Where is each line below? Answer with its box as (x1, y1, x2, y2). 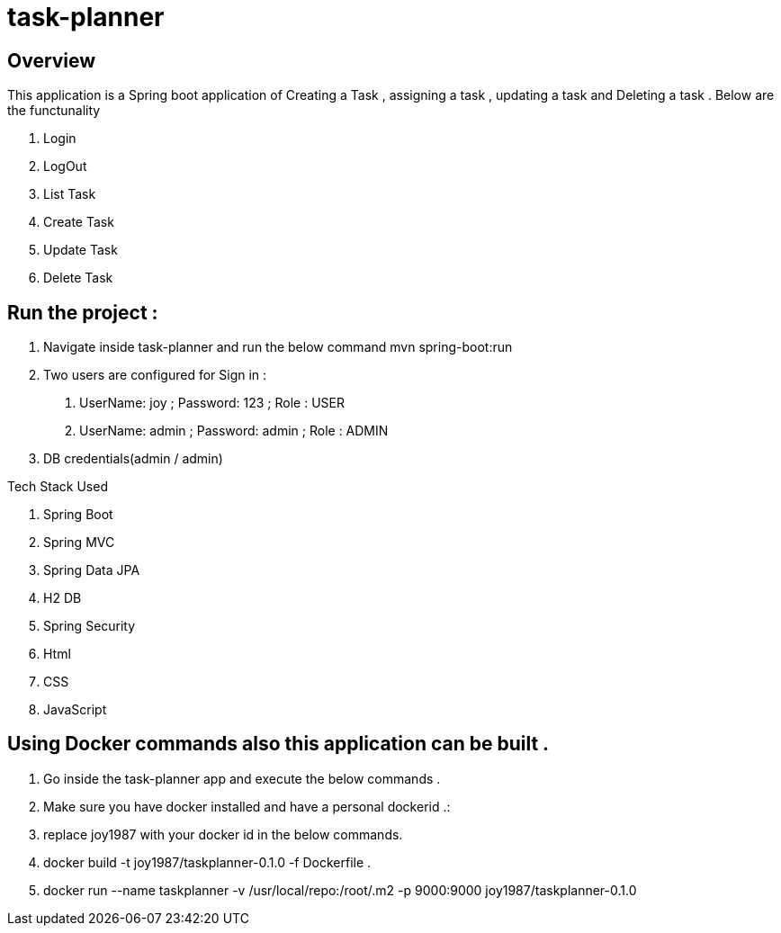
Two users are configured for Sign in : (43, 367, 267, 383)
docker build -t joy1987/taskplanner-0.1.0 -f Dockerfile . (43, 854, 372, 870)
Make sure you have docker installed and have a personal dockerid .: (43, 798, 451, 814)
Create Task (43, 214, 114, 230)
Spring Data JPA (43, 562, 140, 579)
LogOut (43, 158, 87, 175)
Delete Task (43, 270, 113, 286)
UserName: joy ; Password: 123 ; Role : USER (79, 395, 345, 411)
